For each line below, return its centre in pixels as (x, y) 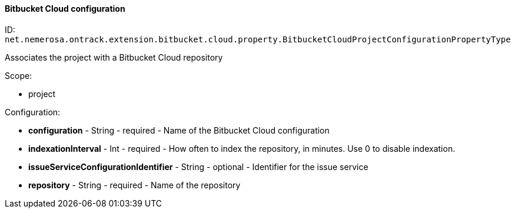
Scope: (19, 75)
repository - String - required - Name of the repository (134, 185)
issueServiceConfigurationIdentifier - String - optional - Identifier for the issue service (198, 167)
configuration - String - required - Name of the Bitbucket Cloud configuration (179, 130)
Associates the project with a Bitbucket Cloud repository (114, 57)
